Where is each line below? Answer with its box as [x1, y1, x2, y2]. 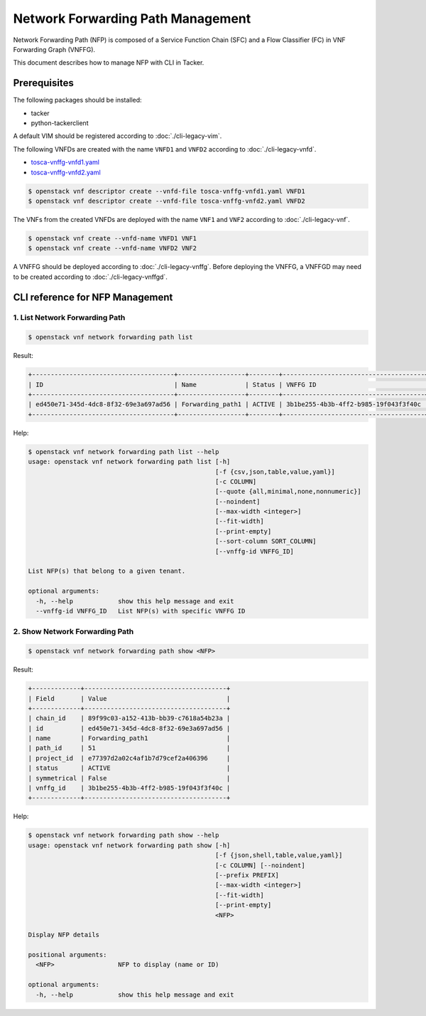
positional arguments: [28, 951, 107, 959]
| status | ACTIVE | [28, 764, 231, 772]
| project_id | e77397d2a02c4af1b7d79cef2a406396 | [28, 754, 231, 762]
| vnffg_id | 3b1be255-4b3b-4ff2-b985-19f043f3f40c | [28, 784, 231, 793]
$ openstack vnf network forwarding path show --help [28, 831, 219, 840]
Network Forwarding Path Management [13, 11, 251, 26]
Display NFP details [28, 931, 99, 939]
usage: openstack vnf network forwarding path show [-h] [28, 841, 231, 850]
